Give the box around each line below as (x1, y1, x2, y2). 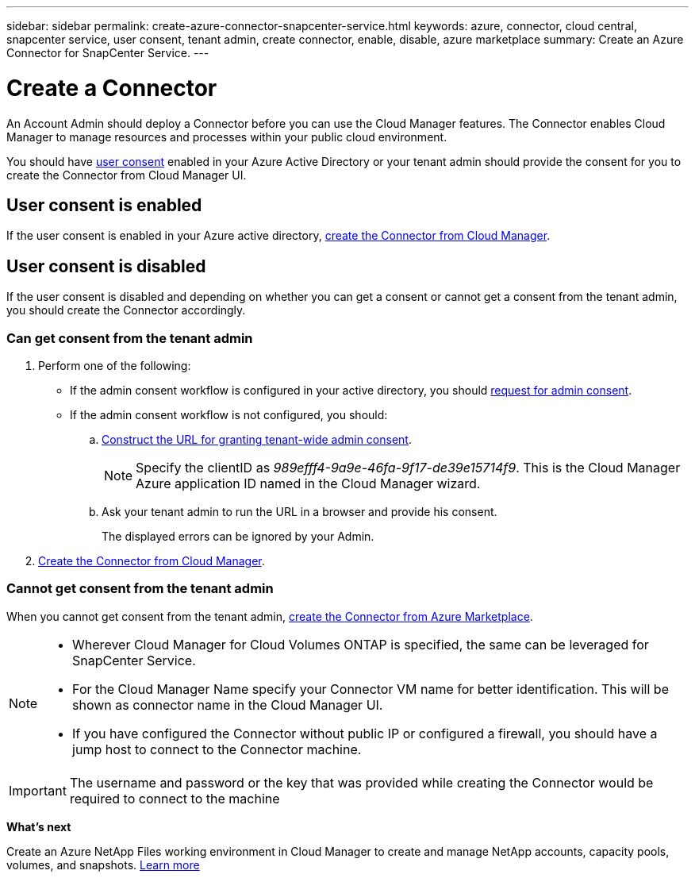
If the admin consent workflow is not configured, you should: (70, 407, 388, 422)
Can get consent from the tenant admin (6, 329, 253, 346)
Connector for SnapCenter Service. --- (6, 46, 209, 60)
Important (9, 782, 67, 799)
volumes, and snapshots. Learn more (6, 857, 200, 872)
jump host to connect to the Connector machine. (72, 741, 362, 757)
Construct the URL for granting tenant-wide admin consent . (102, 432, 412, 446)
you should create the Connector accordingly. (6, 303, 246, 318)
